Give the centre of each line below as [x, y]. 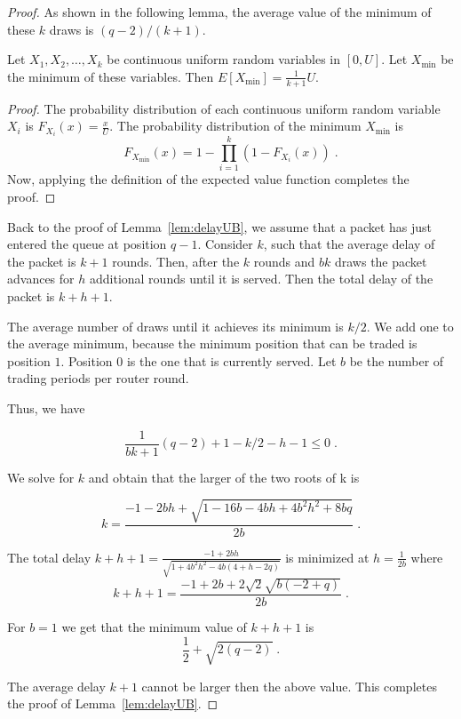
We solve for [41, 477]
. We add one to [410, 326]
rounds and [284, 261]
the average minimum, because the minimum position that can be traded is [212, 344]
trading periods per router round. [98, 378]
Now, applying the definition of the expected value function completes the [208, 179]
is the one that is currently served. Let [231, 360]
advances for [41, 279]
